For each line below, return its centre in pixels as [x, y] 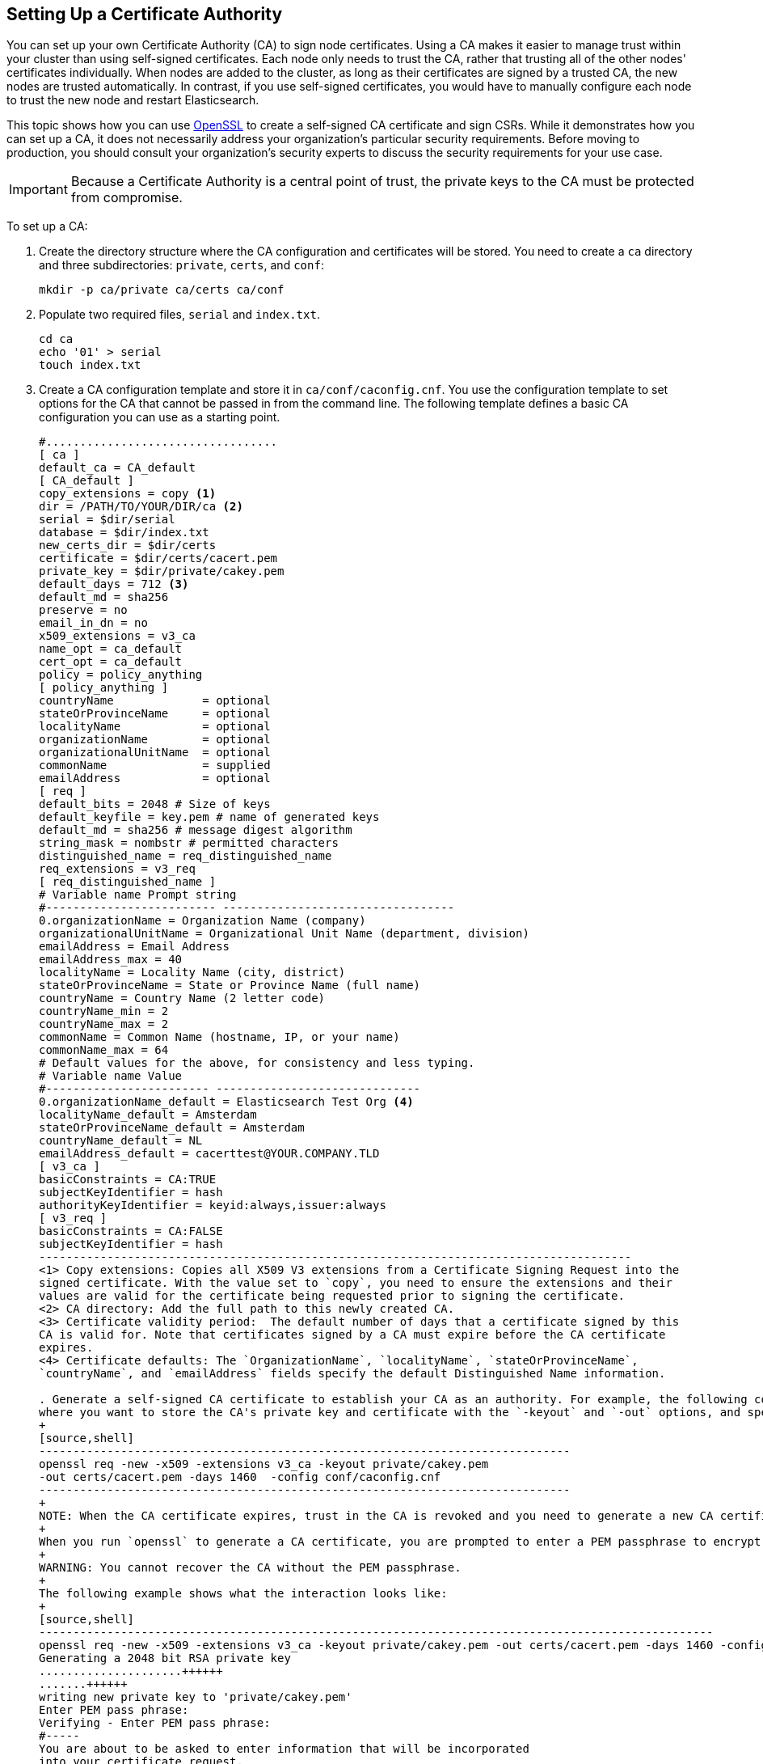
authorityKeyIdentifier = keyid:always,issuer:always [213, 1206]
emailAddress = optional [155, 778]
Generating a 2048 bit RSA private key [165, 1658]
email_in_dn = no [93, 623]
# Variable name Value [111, 1076]
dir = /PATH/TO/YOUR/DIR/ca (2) [141, 507]
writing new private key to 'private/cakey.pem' [196, 1697]
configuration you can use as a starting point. [160, 417]
